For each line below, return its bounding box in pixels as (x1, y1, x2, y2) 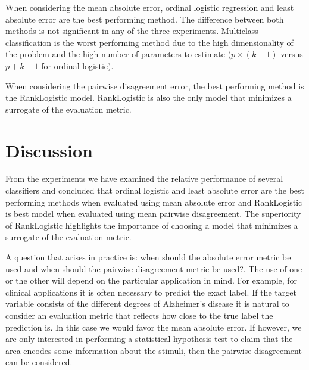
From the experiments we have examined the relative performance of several (5, 172, 283, 185)
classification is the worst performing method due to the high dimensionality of (5, 36, 294, 48)
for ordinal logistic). (41, 59, 114, 71)
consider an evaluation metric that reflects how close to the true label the (5, 309, 273, 321)
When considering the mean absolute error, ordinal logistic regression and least (5, 1, 294, 13)
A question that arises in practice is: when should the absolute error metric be (5, 251, 291, 263)
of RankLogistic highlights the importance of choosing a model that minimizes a (5, 219, 298, 231)
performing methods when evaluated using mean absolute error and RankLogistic (5, 195, 302, 208)
